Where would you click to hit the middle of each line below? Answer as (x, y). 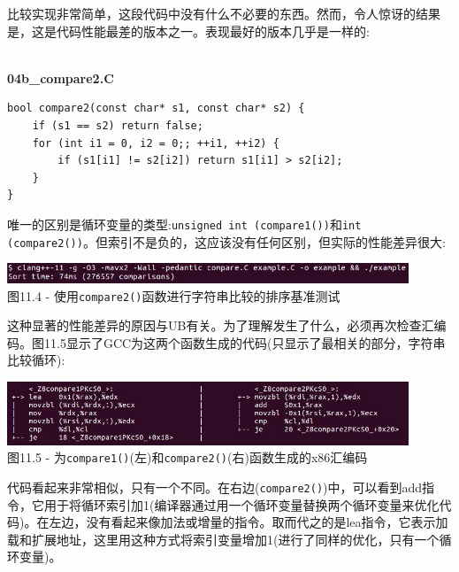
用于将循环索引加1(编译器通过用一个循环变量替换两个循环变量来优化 (241, 504)
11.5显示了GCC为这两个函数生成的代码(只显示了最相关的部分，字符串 (245, 342)
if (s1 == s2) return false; (118, 125)
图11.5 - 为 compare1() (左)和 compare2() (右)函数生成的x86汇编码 (187, 457)
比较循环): (36, 360)
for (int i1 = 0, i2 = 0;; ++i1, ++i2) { (156, 143)
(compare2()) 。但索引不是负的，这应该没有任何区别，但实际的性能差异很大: (226, 241)
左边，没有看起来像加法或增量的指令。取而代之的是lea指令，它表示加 (249, 522)
